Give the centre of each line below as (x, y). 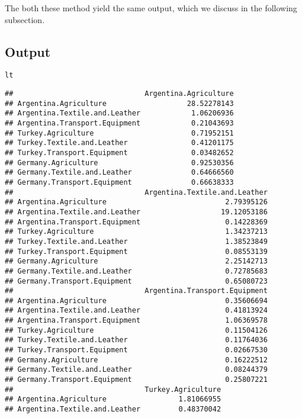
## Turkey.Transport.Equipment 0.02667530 (136, 350)
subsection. (25, 19)
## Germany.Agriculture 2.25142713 (136, 261)
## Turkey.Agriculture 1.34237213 (136, 232)
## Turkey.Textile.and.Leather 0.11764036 (136, 340)
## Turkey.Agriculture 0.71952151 (119, 133)
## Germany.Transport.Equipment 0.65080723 (136, 281)
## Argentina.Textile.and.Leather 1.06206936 (119, 113)
